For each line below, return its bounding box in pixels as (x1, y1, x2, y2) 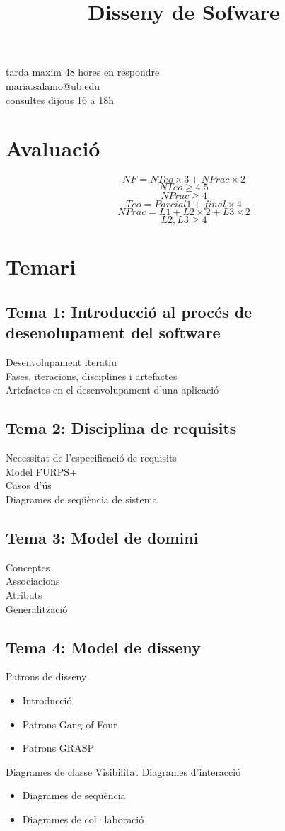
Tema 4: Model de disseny (6, 636, 201, 658)
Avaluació (6, 134, 100, 163)
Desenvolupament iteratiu (6, 355, 117, 369)
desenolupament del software (6, 321, 221, 343)
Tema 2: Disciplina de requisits (6, 417, 237, 439)
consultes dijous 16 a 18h (6, 92, 115, 107)
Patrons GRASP (22, 740, 94, 755)
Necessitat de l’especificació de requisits (6, 450, 177, 465)
